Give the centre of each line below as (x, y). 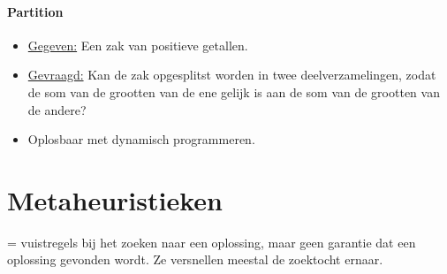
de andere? (57, 109)
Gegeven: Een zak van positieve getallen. (138, 45)
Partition (35, 11)
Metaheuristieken (115, 199)
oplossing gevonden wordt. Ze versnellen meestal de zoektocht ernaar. (195, 259)
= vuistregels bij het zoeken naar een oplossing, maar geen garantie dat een (212, 242)
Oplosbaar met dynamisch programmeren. (141, 139)
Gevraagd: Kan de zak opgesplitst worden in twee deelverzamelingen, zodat (232, 75)
